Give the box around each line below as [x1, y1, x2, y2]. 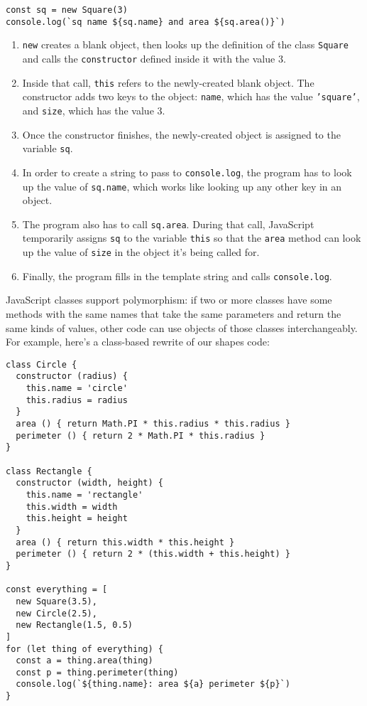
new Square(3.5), [16, 596, 97, 606]
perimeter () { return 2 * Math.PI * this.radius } [16, 430, 265, 441]
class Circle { [6, 359, 77, 370]
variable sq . [22, 141, 73, 156]
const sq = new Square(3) [6, 5, 128, 15]
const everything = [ [6, 584, 108, 595]
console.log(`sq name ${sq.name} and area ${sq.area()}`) [6, 16, 285, 27]
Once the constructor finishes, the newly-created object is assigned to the [22, 127, 341, 141]
